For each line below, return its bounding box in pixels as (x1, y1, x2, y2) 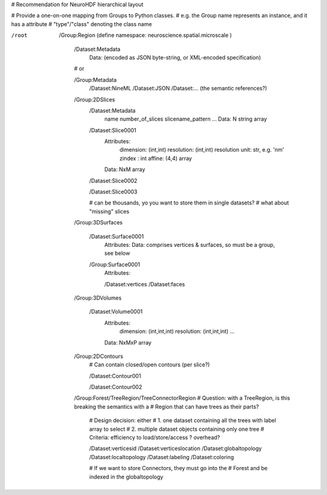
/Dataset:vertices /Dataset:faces (104, 280, 185, 288)
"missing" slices (89, 207, 130, 215)
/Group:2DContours (74, 352, 124, 360)
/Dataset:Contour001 (89, 372, 142, 379)
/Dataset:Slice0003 (89, 188, 137, 195)
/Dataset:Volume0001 (89, 308, 143, 315)
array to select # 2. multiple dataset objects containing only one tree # (89, 425, 265, 433)
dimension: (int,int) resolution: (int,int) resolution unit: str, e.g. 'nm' (119, 146, 285, 153)
